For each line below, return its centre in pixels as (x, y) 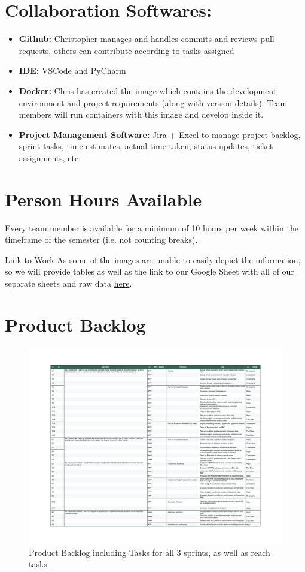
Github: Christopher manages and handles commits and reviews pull (147, 39)
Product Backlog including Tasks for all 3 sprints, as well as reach (150, 552)
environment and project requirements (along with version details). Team (153, 102)
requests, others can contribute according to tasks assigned (126, 50)
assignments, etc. (50, 157)
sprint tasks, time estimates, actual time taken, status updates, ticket (146, 146)
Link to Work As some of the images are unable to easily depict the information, (153, 259)
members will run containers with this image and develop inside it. (141, 114)
